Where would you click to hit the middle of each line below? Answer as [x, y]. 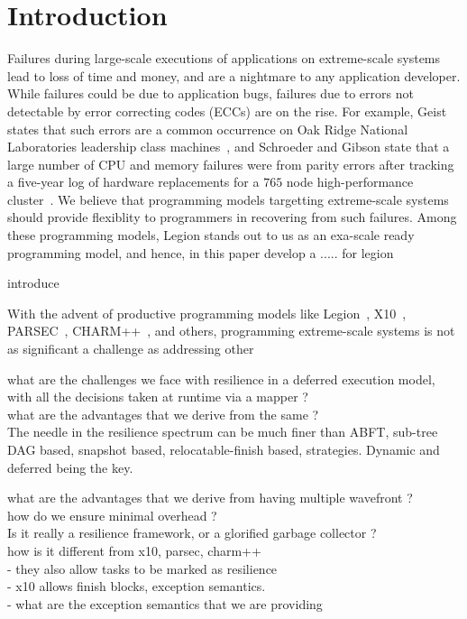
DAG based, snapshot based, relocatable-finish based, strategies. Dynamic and [224, 449]
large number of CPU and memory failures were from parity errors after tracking [231, 164]
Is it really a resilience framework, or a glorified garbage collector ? [192, 533]
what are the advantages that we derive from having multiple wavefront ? [210, 498]
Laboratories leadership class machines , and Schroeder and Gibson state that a [229, 147]
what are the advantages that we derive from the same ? [163, 414]
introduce [33, 283]
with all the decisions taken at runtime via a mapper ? [158, 397]
